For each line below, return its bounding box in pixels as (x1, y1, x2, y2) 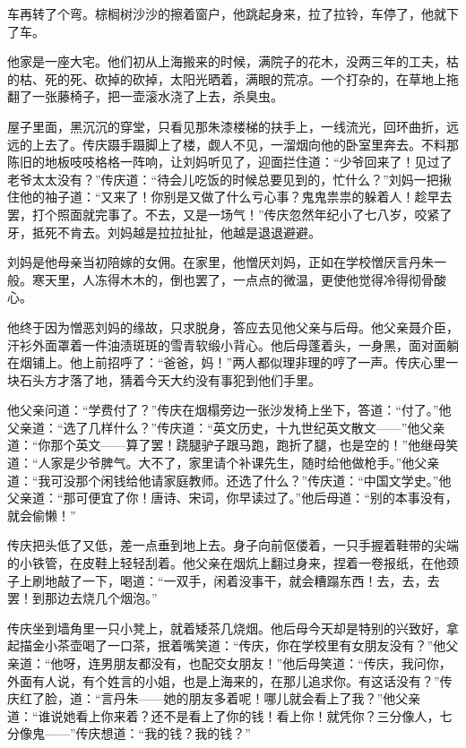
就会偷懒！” (7, 505, 76, 524)
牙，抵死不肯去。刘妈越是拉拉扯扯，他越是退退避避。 (7, 222, 321, 241)
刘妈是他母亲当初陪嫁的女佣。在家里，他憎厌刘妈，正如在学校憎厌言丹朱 (7, 253, 434, 271)
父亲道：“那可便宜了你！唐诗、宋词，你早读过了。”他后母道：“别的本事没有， (7, 488, 458, 507)
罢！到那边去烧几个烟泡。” (7, 589, 158, 607)
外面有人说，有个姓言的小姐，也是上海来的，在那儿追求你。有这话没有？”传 (7, 671, 453, 690)
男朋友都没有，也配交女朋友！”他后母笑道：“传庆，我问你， (100, 654, 452, 672)
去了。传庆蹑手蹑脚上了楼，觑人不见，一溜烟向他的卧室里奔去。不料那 (44, 134, 459, 153)
